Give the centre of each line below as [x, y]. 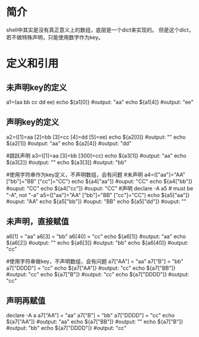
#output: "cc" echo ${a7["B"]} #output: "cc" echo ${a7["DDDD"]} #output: [98, 274]
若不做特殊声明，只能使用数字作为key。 [55, 37]
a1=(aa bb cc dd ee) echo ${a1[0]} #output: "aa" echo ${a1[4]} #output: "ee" [100, 102]
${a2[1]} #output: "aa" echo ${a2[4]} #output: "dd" [69, 143]
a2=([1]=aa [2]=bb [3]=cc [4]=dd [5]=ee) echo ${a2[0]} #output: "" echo [96, 137]
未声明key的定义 [37, 87]
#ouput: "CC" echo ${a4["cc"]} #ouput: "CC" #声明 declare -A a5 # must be [100, 188]
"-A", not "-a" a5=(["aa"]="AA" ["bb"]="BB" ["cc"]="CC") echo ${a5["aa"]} [98, 195]
